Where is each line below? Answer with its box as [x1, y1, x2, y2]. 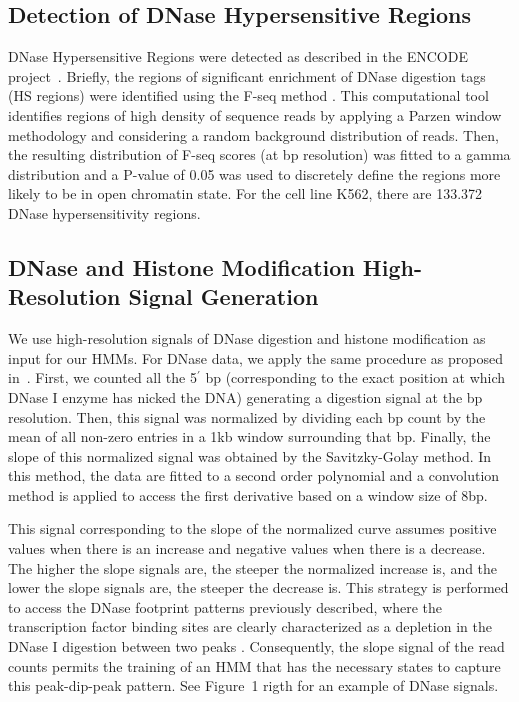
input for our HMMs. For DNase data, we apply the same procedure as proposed [8, 347, 503, 368]
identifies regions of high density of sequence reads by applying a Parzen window [8, 104, 502, 125]
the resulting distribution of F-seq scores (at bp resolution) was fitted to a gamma [8, 144, 511, 165]
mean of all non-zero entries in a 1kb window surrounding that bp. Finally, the [8, 426, 491, 447]
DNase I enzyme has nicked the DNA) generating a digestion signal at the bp [8, 386, 483, 407]
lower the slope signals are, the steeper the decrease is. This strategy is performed [8, 577, 509, 598]
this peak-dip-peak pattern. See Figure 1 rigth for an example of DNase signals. [8, 675, 499, 696]
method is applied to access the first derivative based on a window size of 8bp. [8, 484, 488, 505]
